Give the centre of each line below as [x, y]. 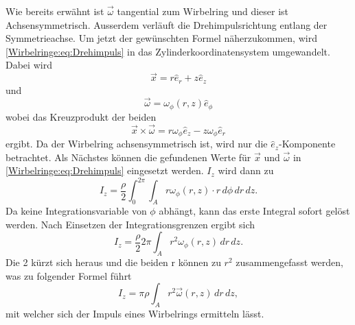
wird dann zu [246, 170]
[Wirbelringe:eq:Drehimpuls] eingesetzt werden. [105, 170]
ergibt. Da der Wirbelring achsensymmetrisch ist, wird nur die [137, 144]
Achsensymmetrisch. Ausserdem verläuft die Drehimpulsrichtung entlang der [167, 24]
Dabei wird [29, 65]
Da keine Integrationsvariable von [76, 211]
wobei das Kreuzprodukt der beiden [81, 116]
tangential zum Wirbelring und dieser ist [203, 11]
